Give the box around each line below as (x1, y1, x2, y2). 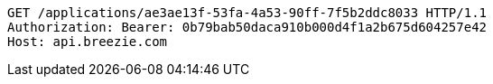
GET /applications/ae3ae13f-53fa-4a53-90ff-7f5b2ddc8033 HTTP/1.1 (7, 5, 488, 20)
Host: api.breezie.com (7, 34, 168, 49)
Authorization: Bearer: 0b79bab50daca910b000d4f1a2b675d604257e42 (7, 20, 488, 34)
